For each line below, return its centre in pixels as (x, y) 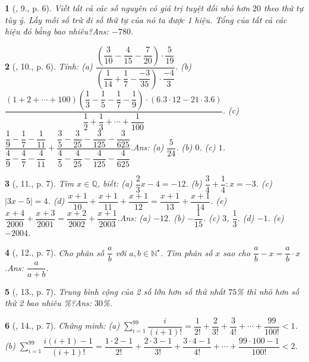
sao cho (237, 252)
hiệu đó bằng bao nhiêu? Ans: (57, 31)
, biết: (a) (115, 183)
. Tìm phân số (186, 252)
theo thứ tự (284, 8)
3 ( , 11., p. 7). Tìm (40, 183)
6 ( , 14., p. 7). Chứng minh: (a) (62, 325)
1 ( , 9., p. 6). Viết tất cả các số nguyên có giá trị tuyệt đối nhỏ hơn (127, 8)
